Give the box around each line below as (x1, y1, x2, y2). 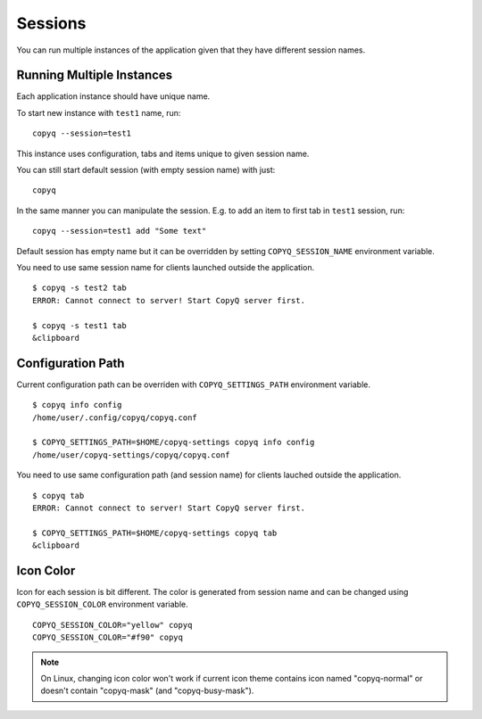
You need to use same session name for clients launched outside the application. (16, 261, 315, 272)
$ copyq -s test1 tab (32, 320, 127, 330)
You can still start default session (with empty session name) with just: (16, 165, 276, 176)
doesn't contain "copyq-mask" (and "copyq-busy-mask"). (40, 685, 254, 696)
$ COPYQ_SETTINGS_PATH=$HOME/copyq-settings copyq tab (32, 527, 278, 538)
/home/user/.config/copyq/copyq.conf (32, 412, 198, 423)
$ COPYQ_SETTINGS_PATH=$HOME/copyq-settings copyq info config (32, 437, 315, 448)
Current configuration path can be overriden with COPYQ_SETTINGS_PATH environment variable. (16, 379, 370, 390)
